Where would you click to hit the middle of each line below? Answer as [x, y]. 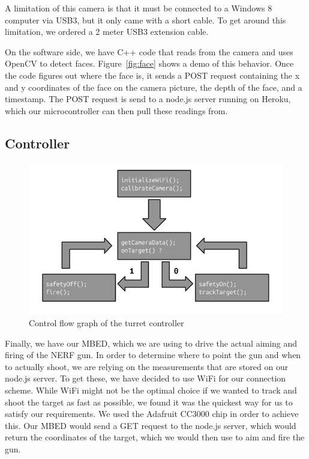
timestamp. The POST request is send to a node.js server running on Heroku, [148, 99]
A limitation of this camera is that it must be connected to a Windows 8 [139, 8]
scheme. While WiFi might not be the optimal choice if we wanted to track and [151, 390]
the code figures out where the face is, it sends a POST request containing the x [152, 75]
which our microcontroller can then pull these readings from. [116, 110]
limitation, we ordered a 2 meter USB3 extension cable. [107, 32]
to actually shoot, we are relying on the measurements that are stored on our [147, 366]
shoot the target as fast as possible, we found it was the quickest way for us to [149, 402]
